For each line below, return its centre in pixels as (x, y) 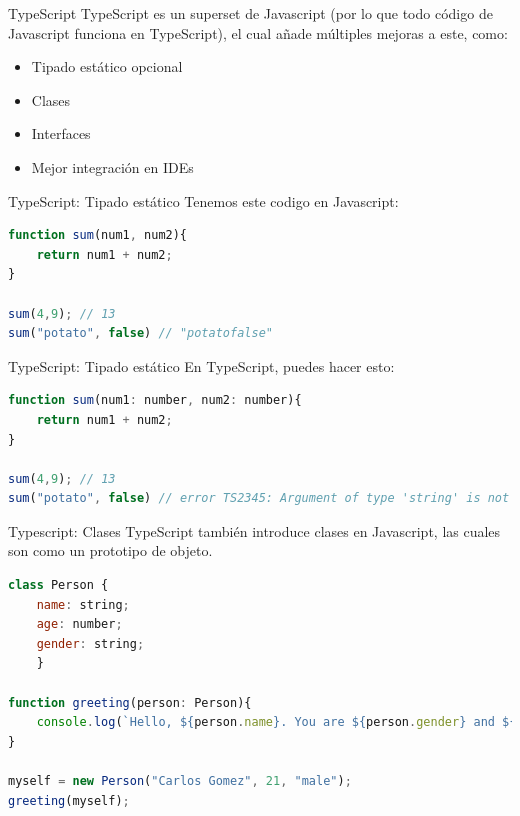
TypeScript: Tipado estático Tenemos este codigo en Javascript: (203, 200)
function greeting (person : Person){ (130, 702)
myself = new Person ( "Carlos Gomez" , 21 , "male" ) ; (180, 781)
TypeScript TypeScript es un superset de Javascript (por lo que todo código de (250, 13)
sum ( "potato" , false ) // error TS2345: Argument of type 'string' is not (259, 498)
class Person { (58, 585)
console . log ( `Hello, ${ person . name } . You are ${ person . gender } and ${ (276, 722)
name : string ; (83, 604)
